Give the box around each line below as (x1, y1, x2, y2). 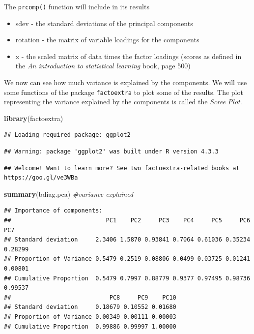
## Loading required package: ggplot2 (4, 131, 131, 139)
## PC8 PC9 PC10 (4, 294, 176, 301)
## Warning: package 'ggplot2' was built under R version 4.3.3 (4, 148, 219, 155)
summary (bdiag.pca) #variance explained (4, 188, 134, 199)
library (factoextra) (4, 113, 63, 123)
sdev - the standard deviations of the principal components (15, 18, 193, 28)
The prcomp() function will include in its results (4, 1, 149, 11)
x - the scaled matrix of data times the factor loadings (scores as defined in (15, 51, 242, 61)
